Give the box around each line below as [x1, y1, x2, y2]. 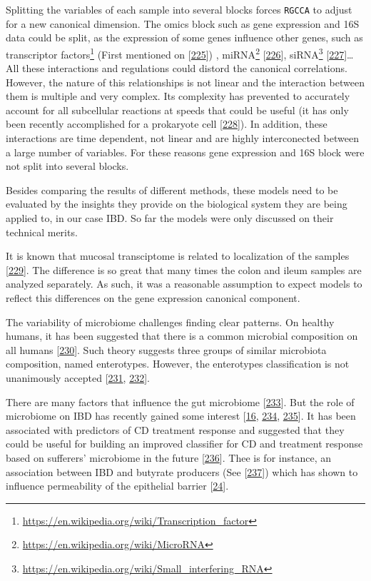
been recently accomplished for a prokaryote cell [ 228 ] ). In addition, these [6, 116, 327, 131]
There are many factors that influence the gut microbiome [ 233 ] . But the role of [6, 394, 355, 409]
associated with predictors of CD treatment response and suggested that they [6, 422, 345, 437]
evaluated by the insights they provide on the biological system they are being [6, 196, 347, 211]
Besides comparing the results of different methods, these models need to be [6, 182, 338, 197]
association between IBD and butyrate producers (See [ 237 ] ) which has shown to [6, 464, 358, 479]
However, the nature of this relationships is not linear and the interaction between [6, 74, 365, 89]
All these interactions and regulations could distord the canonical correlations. [6, 61, 347, 76]
